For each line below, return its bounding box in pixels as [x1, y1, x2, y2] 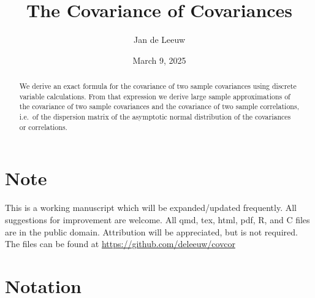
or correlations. [19, 121, 67, 132]
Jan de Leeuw [134, 33, 185, 46]
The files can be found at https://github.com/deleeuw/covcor [5, 237, 235, 250]
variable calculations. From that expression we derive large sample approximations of [19, 91, 290, 101]
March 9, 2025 [132, 53, 186, 66]
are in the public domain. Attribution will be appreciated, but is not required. [5, 225, 298, 238]
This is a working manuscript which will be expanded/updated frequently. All [5, 201, 297, 214]
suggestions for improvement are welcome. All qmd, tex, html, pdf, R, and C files [5, 213, 310, 226]
